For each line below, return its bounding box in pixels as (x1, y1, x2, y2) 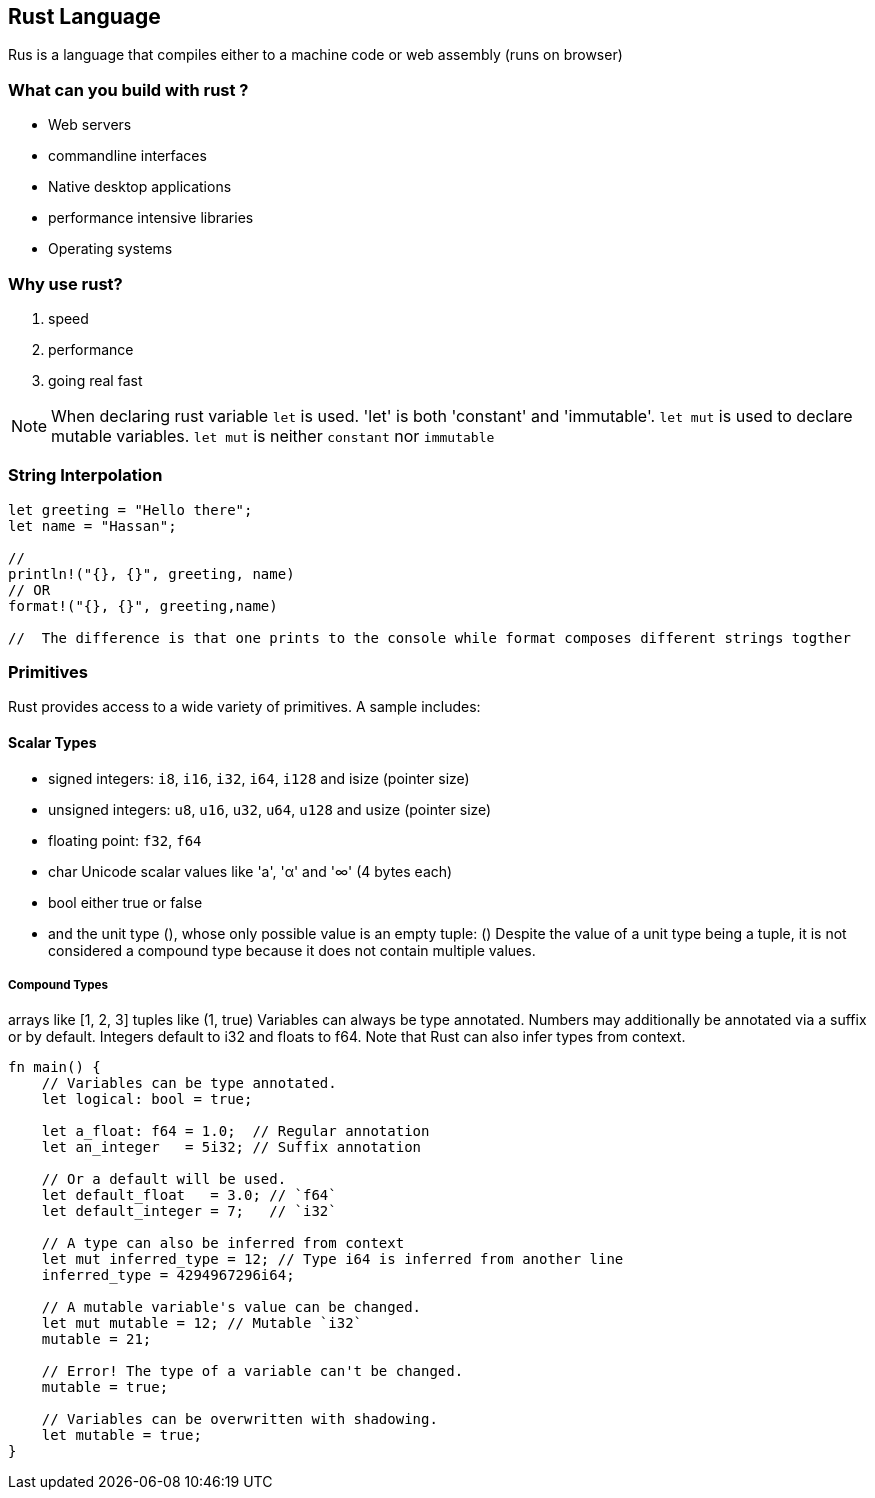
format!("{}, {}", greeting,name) (8, 597, 278, 614)
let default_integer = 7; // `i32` (41, 1203, 337, 1220)
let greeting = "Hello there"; (8, 501, 253, 518)
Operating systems (48, 240, 173, 258)
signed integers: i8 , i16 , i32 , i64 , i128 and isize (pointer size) (48, 769, 470, 787)
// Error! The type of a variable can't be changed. (41, 1363, 464, 1380)
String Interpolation (8, 465, 163, 486)
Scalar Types (8, 734, 97, 752)
